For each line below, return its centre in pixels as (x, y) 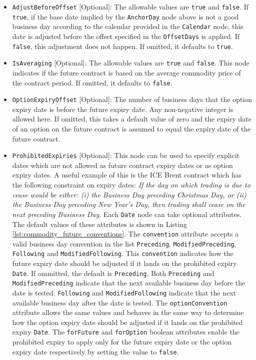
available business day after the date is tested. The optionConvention (120, 302)
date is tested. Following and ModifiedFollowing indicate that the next (124, 292)
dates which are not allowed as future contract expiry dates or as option (122, 165)
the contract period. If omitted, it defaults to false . (92, 82)
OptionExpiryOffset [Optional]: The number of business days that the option (132, 99)
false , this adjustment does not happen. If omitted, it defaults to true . (122, 46)
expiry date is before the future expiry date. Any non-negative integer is (123, 109)
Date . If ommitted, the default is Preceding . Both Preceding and (113, 273)
